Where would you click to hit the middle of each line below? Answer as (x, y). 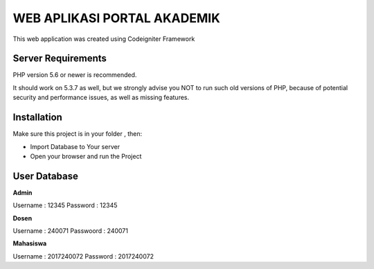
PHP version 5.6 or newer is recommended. (75, 75)
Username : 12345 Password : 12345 (65, 205)
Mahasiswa (30, 243)
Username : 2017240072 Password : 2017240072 (83, 256)
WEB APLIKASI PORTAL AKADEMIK (117, 18)
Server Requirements (60, 59)
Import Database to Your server (75, 146)
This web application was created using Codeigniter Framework (104, 39)
